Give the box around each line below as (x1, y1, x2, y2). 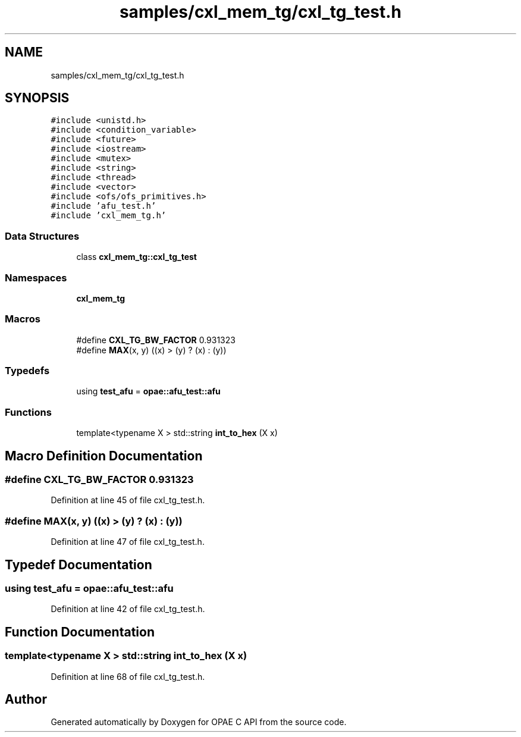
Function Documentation (5, 624, 155, 639)
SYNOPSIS (5, 90, 70, 106)
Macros (5, 313, 40, 325)
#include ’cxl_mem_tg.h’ (51, 211, 167, 221)
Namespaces (5, 271, 67, 284)
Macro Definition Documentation (5, 448, 203, 463)
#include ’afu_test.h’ (51, 201, 156, 211)
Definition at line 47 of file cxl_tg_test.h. (51, 537, 205, 547)
